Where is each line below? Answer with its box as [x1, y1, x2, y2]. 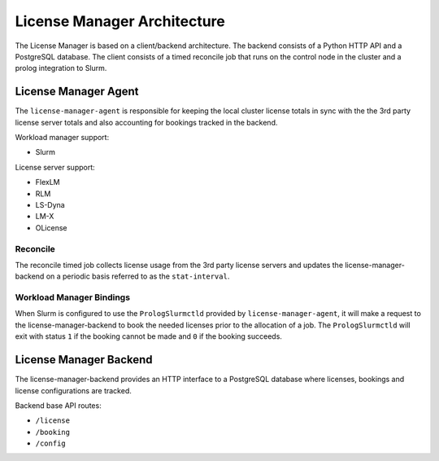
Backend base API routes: [15, 400, 102, 411]
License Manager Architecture [15, 12, 225, 30]
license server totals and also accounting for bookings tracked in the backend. [15, 117, 278, 127]
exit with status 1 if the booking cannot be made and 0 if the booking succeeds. [15, 331, 282, 341]
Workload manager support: [15, 133, 110, 143]
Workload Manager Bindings [15, 292, 130, 303]
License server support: [15, 162, 95, 172]
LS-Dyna [35, 200, 65, 209]
